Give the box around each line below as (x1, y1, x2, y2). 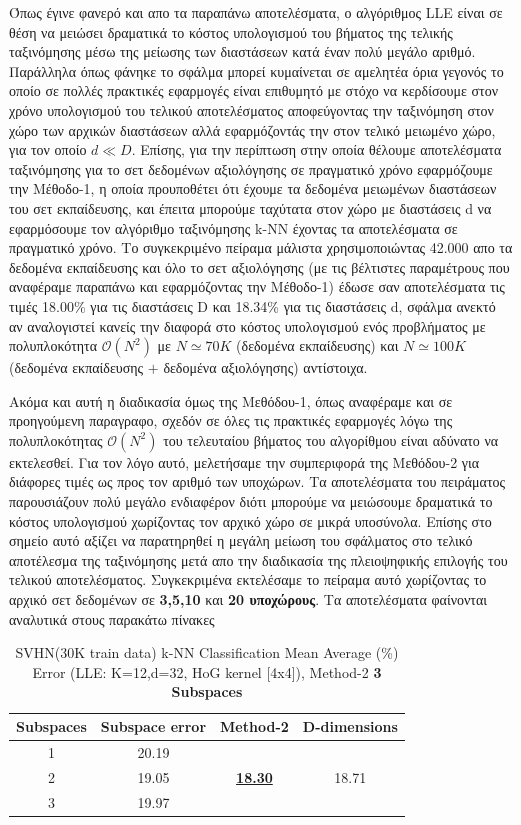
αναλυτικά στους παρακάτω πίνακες (9, 608, 215, 629)
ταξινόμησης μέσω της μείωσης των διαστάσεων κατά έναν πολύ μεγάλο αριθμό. (9, 41, 476, 62)
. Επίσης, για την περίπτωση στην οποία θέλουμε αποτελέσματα (131, 139, 502, 160)
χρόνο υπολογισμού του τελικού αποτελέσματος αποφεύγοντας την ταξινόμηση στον (9, 99, 494, 120)
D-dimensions (302, 716, 398, 736)
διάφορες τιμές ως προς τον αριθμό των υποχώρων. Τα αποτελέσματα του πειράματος (9, 471, 506, 492)
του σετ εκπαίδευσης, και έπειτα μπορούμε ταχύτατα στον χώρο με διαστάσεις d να (9, 197, 492, 218)
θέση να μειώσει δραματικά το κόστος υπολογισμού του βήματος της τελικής (9, 21, 453, 42)
